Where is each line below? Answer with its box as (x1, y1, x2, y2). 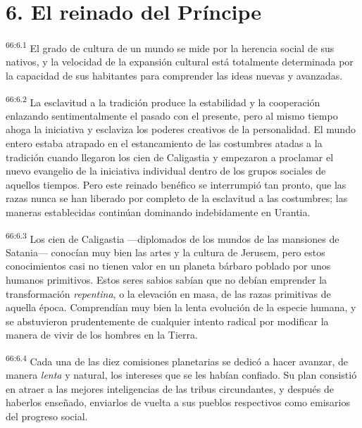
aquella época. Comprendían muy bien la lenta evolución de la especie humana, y (6, 300, 356, 315)
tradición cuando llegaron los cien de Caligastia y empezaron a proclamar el (6, 149, 334, 164)
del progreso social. (6, 409, 88, 423)
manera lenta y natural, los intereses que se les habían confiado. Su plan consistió (6, 367, 357, 382)
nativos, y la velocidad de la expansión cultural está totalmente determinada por (6, 54, 354, 69)
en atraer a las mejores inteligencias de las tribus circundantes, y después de (6, 381, 334, 396)
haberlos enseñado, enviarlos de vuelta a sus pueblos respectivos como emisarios (6, 395, 350, 410)
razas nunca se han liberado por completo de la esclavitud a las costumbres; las (6, 191, 348, 206)
